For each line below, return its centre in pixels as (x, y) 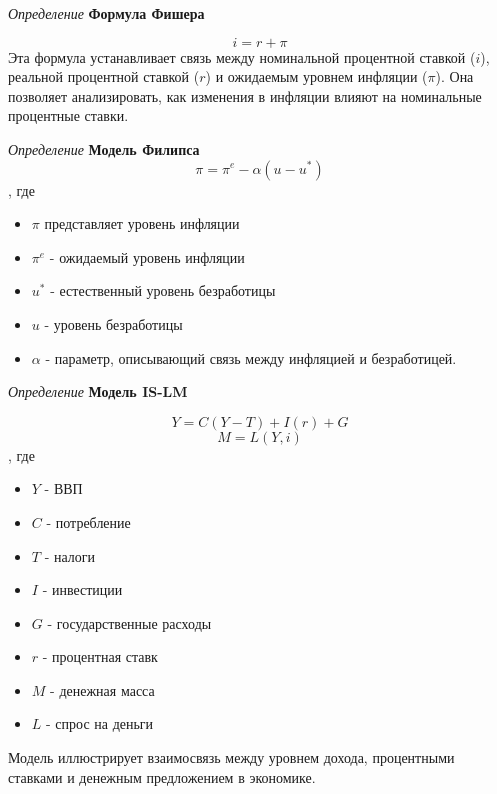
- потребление (88, 521)
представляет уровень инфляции (142, 223)
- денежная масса (102, 689)
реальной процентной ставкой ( (104, 76)
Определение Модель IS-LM (98, 391)
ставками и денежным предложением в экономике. (162, 776)
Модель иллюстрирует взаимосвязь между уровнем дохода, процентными (231, 757)
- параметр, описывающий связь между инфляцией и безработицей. (251, 357)
